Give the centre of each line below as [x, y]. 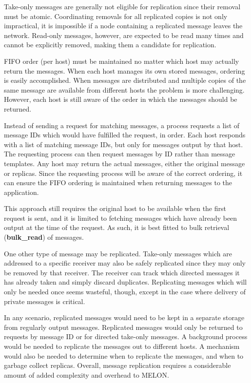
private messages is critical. [45, 301]
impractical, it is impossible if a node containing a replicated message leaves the [123, 26]
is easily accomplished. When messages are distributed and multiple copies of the [125, 80]
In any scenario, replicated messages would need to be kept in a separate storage [124, 317]
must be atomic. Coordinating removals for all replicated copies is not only [116, 16]
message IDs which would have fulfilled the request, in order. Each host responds [125, 135]
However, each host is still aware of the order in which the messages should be [121, 99]
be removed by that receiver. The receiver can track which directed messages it [122, 272]
